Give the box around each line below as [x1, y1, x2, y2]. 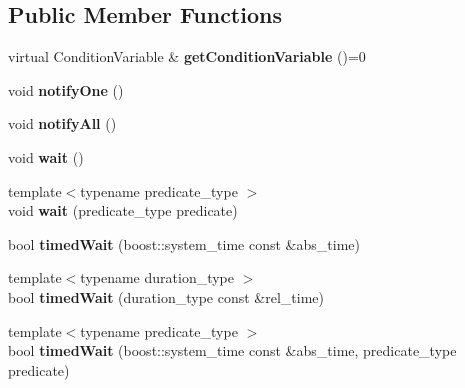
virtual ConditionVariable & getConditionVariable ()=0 [8, 46, 366, 67]
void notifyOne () [8, 79, 124, 100]
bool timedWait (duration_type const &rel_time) [8, 286, 324, 307]
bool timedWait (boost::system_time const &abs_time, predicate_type [8, 340, 457, 361]
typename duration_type [80, 267, 235, 288]
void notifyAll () [8, 113, 117, 134]
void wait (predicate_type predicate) [8, 200, 238, 221]
